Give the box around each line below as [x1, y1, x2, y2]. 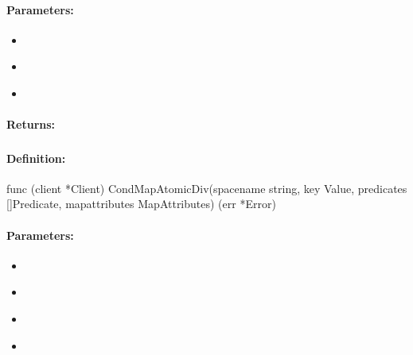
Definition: [6, 149, 66, 166]
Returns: [6, 116, 56, 133]
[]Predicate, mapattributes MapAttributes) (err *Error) [6, 195, 276, 212]
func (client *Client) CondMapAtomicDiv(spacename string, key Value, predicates [6, 179, 407, 196]
